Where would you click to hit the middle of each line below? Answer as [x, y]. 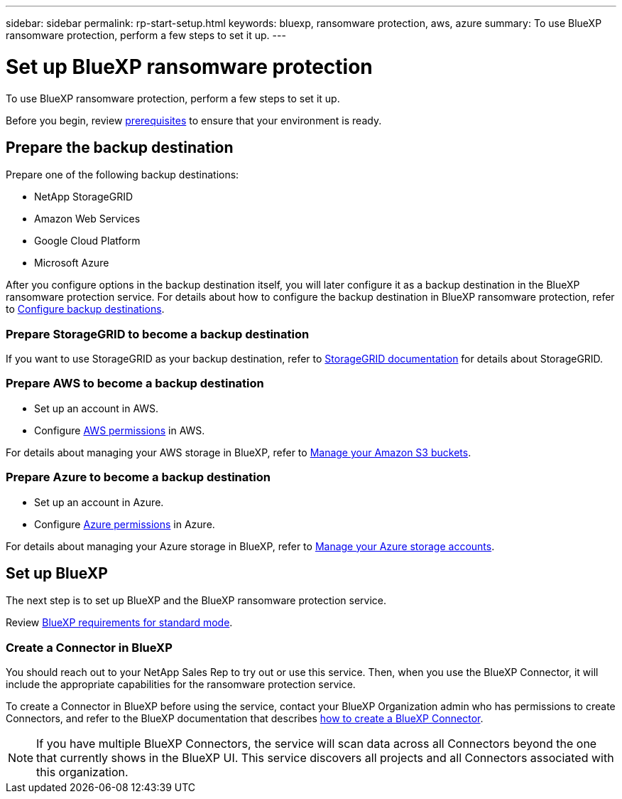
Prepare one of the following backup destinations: [122, 175]
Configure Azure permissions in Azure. [125, 524]
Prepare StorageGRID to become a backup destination [158, 334]
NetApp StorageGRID [84, 197]
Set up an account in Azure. [99, 502]
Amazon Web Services [87, 219]
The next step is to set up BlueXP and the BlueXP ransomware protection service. [196, 601]
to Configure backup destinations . [85, 309]
